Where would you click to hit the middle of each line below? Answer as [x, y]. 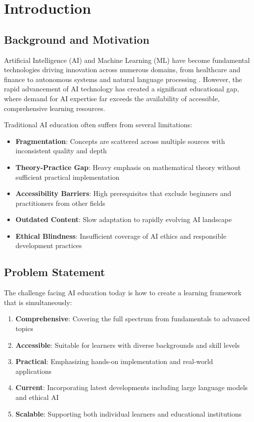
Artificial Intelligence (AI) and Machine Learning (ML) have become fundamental [127, 60]
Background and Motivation [77, 39]
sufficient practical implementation [67, 177]
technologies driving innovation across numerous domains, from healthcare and [122, 70]
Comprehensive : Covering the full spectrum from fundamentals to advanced [133, 319]
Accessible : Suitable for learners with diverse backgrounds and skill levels [127, 345]
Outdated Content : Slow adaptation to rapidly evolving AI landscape [124, 219]
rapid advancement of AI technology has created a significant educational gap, [122, 89]
